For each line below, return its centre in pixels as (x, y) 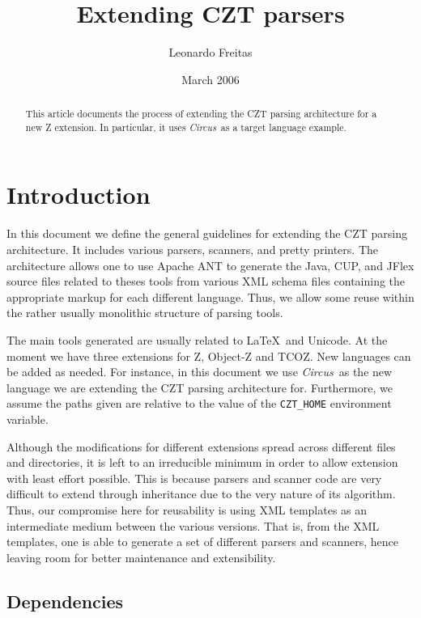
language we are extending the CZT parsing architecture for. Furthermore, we (200, 387)
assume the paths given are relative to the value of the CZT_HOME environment (199, 403)
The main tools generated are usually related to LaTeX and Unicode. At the (197, 339)
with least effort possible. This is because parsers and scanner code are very (194, 478)
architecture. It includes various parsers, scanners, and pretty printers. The (193, 249)
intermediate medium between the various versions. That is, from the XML (193, 525)
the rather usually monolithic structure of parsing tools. (145, 313)
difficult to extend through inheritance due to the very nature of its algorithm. (201, 494)
